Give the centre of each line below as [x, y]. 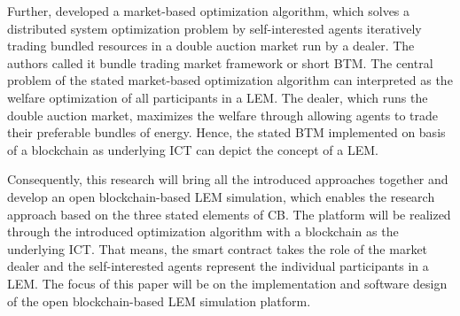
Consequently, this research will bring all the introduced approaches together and [228, 179]
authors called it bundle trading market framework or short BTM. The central [220, 62]
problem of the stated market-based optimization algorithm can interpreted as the [230, 80]
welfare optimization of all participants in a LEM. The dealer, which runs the [218, 97]
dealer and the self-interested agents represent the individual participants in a [218, 266]
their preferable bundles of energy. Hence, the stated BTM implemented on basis [226, 132]
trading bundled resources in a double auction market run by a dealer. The [211, 46]
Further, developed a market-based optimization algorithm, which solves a [209, 11]
